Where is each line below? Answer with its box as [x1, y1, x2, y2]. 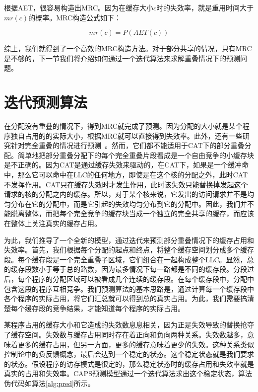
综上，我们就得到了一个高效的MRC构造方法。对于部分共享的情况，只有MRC [4, 43, 252, 54]
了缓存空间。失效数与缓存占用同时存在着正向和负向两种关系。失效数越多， [4, 329, 247, 339]
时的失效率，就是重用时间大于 [156, 2, 254, 12]
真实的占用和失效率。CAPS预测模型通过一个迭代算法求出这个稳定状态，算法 [4, 368, 252, 379]
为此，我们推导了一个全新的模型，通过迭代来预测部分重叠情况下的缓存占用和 [4, 235, 254, 245]
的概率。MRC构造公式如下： [28, 12, 121, 22]
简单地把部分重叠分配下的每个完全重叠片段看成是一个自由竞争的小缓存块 [17, 150, 254, 160]
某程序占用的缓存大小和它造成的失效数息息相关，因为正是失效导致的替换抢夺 [4, 319, 254, 330]
